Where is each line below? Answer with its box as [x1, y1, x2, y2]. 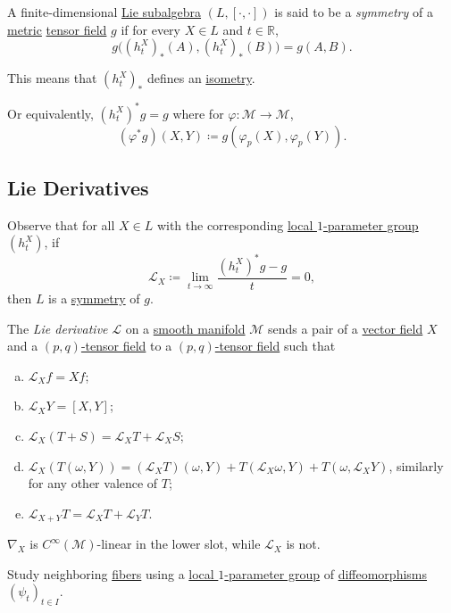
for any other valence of [28, 474, 158, 493]
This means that [7, 69, 97, 87]
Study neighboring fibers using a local [7, 564, 214, 583]
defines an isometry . [146, 69, 255, 87]
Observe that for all [7, 215, 115, 234]
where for [172, 104, 224, 122]
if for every [121, 20, 180, 38]
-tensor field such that [214, 336, 336, 355]
